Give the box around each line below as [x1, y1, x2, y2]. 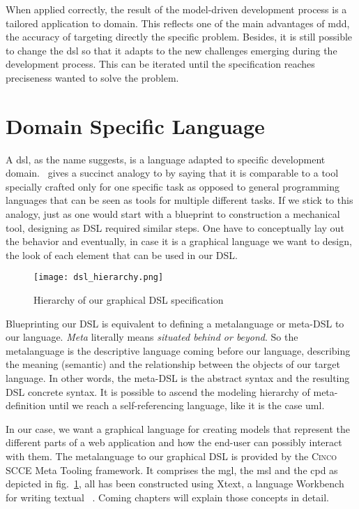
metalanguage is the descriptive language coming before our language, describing [6, 343, 351, 357]
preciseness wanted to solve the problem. [6, 70, 179, 84]
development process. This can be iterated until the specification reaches [6, 57, 315, 71]
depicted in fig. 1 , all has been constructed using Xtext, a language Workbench [6, 476, 344, 491]
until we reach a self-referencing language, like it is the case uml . [49, 398, 325, 413]
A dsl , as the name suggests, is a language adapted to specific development [6, 152, 326, 166]
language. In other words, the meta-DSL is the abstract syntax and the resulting [6, 371, 350, 385]
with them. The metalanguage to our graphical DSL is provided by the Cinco [6, 449, 337, 464]
